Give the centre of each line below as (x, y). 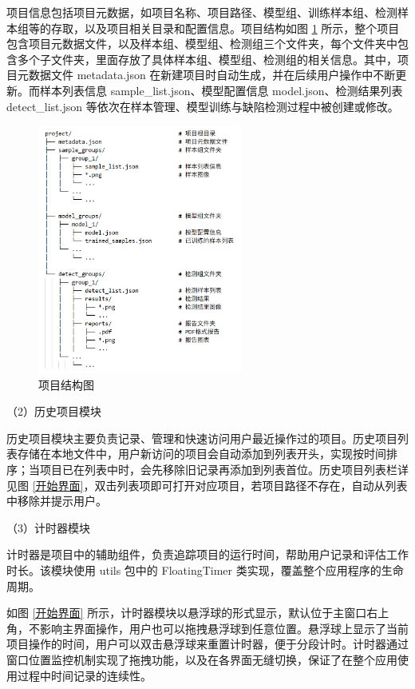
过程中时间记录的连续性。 (84, 675)
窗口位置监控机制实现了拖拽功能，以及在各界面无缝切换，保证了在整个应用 (202, 659)
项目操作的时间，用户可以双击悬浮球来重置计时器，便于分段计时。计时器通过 (207, 644)
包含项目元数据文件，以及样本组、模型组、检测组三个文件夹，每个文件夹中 (202, 44)
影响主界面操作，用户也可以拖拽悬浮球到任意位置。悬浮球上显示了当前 (224, 628)
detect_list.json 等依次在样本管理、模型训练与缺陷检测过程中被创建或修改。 (203, 106)
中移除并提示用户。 (57, 501)
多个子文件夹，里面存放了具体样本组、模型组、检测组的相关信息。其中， (207, 59)
